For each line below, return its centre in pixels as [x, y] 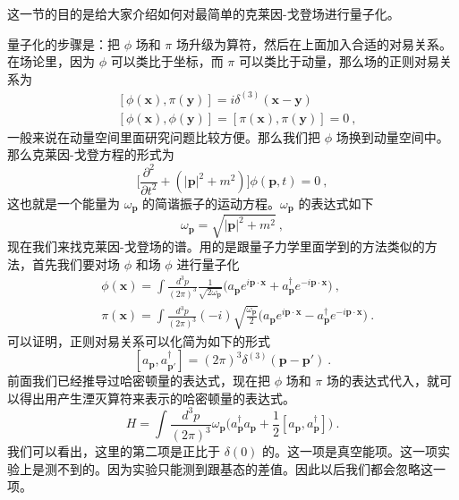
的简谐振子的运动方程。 [212, 203]
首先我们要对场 [76, 263]
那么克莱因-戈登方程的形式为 [91, 154]
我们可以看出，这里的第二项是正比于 [114, 451]
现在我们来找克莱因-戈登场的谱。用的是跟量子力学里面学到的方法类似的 [216, 246]
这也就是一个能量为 [64, 203]
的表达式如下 [336, 203]
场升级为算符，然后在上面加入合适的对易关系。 [314, 43]
